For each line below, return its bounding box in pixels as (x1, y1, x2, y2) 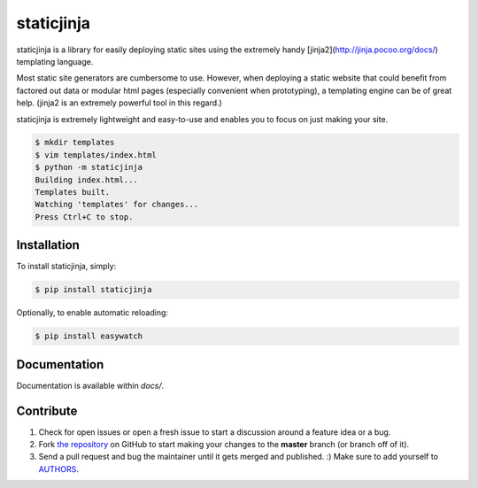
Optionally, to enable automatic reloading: (16, 307, 168, 318)
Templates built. (35, 187, 111, 198)
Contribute (16, 403, 78, 418)
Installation (16, 237, 80, 252)
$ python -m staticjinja (35, 162, 143, 173)
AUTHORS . (38, 463, 79, 474)
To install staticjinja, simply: (16, 261, 117, 272)
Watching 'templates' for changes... (35, 199, 199, 210)
